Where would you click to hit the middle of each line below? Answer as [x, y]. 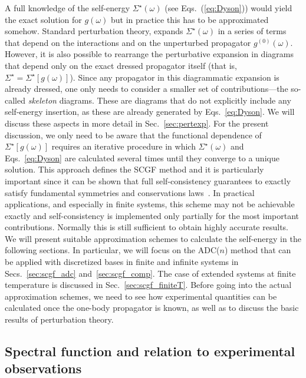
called [15, 100]
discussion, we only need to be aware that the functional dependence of [133, 135]
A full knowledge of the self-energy [68, 8]
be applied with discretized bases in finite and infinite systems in [122, 262]
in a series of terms [252, 31]
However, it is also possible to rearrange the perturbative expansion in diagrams [149, 54]
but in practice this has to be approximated [190, 19]
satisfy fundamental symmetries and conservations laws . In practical [130, 192]
